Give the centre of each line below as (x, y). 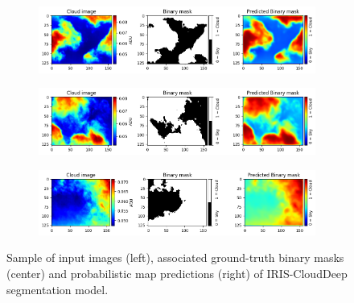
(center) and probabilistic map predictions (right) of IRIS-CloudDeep (177, 273)
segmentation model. (58, 289)
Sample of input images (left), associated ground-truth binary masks (175, 257)
